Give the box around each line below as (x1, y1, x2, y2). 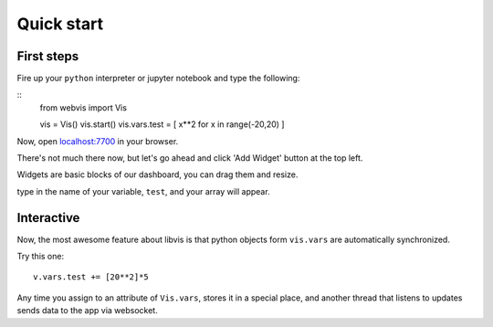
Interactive (16, 210, 80, 226)
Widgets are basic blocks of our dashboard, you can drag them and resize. (16, 169, 299, 180)
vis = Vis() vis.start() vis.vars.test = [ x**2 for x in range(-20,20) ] (39, 119, 285, 130)
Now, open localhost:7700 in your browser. (16, 135, 179, 146)
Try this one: (16, 251, 64, 262)
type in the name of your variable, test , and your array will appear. (16, 185, 270, 196)
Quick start (16, 14, 104, 34)
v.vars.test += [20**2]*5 (33, 272, 150, 282)
